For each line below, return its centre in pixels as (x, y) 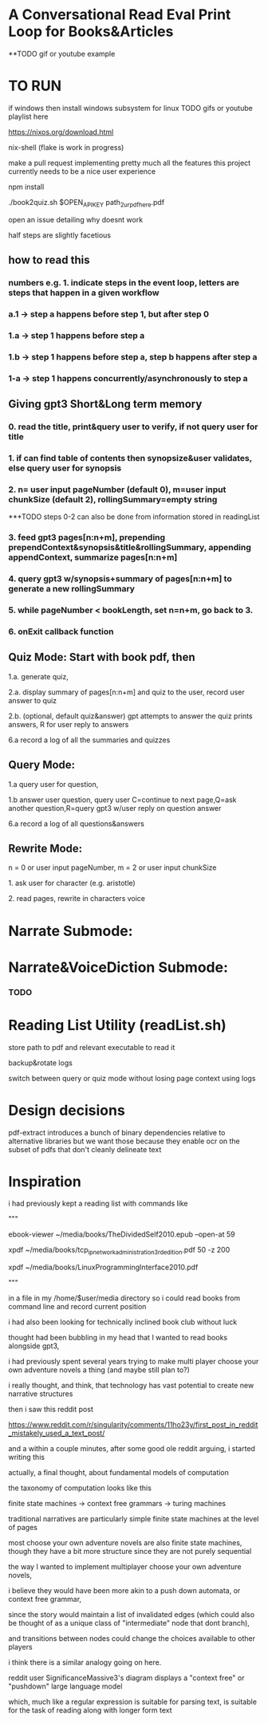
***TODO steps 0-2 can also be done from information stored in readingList (134, 517)
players (21, 1647)
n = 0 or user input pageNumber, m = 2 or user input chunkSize (112, 867)
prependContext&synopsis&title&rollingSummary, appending (130, 548)
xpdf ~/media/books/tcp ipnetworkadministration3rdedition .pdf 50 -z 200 (119, 1251)
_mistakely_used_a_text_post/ (57, 1434)
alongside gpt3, (34, 1346)
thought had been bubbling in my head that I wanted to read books (118, 1338)
